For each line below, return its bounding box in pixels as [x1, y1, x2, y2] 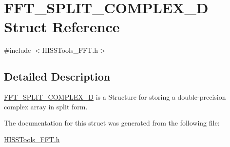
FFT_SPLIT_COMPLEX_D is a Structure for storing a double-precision [4, 92, 226, 102]
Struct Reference [4, 17, 120, 37]
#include [4, 45, 31, 55]
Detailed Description [4, 69, 111, 84]
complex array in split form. [4, 101, 88, 111]
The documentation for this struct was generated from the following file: [4, 118, 220, 128]
